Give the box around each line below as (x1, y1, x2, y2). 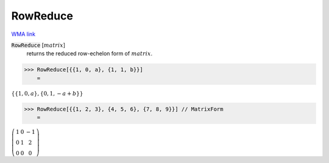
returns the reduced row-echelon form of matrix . (26, 50, 153, 57)
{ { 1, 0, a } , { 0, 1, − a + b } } (11, 90, 83, 97)
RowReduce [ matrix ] (11, 41, 66, 49)
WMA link (11, 30, 36, 38)
